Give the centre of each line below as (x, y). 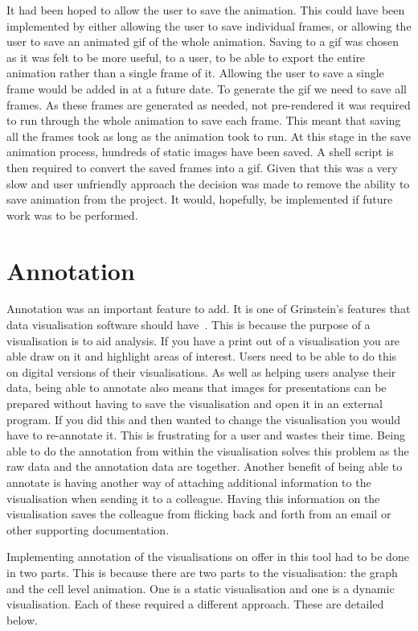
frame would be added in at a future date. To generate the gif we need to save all (207, 88)
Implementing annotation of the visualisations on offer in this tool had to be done (208, 557)
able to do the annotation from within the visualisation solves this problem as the (208, 450)
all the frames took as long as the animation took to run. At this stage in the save (209, 136)
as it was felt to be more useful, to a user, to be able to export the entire (186, 57)
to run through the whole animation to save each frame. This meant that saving (204, 120)
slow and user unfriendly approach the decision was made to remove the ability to (208, 183)
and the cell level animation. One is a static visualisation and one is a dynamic (201, 588)
